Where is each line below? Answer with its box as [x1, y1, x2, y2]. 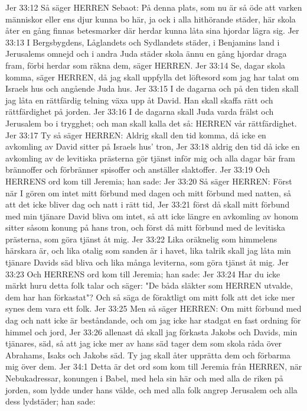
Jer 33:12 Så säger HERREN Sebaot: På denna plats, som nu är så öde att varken [5, 1, 302, 13]
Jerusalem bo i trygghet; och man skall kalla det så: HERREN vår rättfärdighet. [5, 116, 297, 129]
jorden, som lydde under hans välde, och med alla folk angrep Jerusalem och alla [5, 383, 298, 396]
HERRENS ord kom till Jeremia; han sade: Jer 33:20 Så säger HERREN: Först [5, 174, 292, 187]
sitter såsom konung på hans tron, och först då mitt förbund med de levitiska [5, 221, 285, 234]
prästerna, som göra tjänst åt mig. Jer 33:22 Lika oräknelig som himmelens [5, 232, 277, 245]
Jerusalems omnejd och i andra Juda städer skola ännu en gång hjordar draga [5, 47, 287, 60]
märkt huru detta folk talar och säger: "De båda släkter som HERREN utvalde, [5, 279, 293, 292]
